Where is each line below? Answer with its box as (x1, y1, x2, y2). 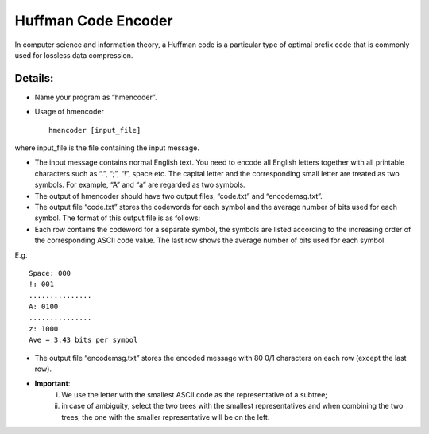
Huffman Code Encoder (14, 12, 174, 29)
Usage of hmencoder (34, 107, 105, 117)
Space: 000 (29, 269, 71, 277)
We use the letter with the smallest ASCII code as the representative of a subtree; (61, 389, 328, 399)
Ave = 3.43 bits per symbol (29, 335, 138, 345)
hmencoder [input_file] (48, 126, 141, 134)
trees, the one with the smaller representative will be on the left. (61, 412, 270, 421)
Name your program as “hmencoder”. (34, 92, 157, 102)
